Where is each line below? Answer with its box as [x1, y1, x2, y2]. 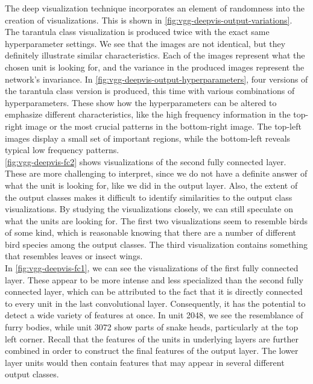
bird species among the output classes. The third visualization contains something [5, 238, 308, 250]
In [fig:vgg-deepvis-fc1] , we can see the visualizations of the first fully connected [5, 262, 299, 274]
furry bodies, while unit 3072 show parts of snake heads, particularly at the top [5, 321, 299, 333]
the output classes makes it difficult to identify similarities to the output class [5, 190, 292, 203]
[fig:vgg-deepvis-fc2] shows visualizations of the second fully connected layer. [5, 155, 286, 168]
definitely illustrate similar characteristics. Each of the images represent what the [5, 49, 305, 61]
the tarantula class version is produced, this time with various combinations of [5, 84, 295, 97]
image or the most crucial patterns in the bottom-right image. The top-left [25, 119, 302, 132]
